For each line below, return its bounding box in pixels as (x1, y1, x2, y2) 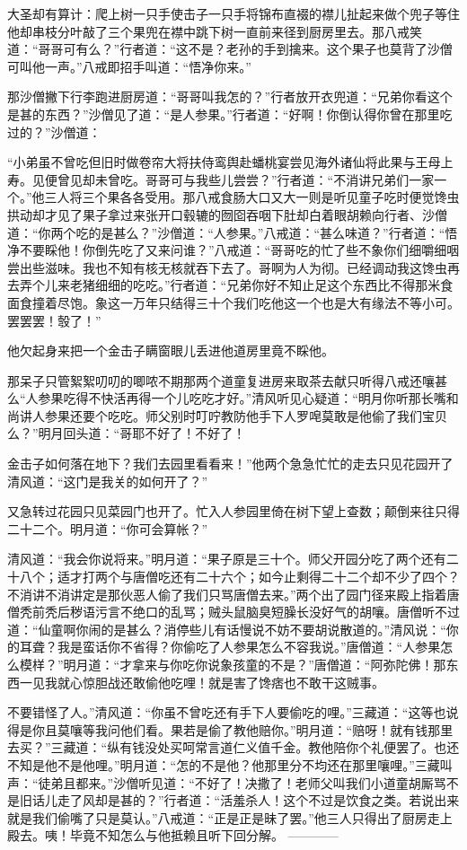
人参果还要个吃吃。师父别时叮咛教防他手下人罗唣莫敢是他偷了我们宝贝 (31, 406, 447, 425)
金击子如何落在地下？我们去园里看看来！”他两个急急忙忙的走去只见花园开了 (7, 454, 454, 473)
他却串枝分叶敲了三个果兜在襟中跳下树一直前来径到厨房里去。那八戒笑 (7, 22, 422, 40)
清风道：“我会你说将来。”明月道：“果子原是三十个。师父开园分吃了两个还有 (7, 549, 446, 568)
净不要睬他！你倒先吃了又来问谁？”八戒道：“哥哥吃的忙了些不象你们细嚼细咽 (7, 241, 460, 259)
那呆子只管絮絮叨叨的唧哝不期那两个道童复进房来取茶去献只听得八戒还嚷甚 (7, 371, 447, 390)
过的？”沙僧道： (7, 122, 101, 141)
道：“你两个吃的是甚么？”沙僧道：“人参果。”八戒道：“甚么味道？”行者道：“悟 (7, 223, 458, 241)
